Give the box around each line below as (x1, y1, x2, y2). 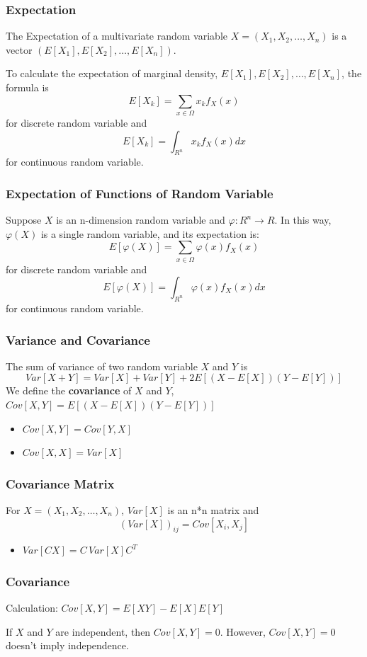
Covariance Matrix (6, 474, 115, 492)
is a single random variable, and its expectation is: (40, 226, 259, 241)
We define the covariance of (6, 383, 132, 398)
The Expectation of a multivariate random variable (6, 28, 227, 43)
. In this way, (274, 212, 332, 227)
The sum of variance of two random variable (6, 358, 198, 373)
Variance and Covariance (6, 331, 150, 348)
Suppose (6, 212, 42, 227)
